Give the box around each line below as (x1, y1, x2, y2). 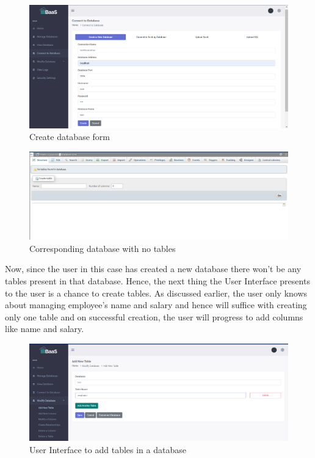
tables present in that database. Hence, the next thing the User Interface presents (5, 274, 310, 287)
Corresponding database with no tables (29, 242, 176, 254)
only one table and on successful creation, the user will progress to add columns (5, 310, 303, 323)
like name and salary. (5, 322, 84, 335)
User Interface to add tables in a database (29, 443, 186, 456)
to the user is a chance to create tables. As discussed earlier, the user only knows (5, 286, 308, 299)
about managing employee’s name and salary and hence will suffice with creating (5, 298, 307, 311)
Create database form (29, 130, 110, 143)
